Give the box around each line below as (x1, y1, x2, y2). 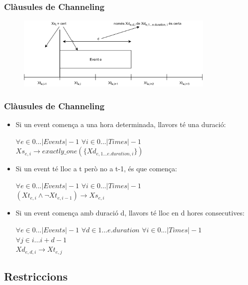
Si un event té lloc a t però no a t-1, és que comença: (15, 163, 177, 174)
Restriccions (4, 269, 68, 284)
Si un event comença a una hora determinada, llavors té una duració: (15, 119, 226, 130)
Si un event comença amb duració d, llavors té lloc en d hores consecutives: (15, 208, 245, 218)
